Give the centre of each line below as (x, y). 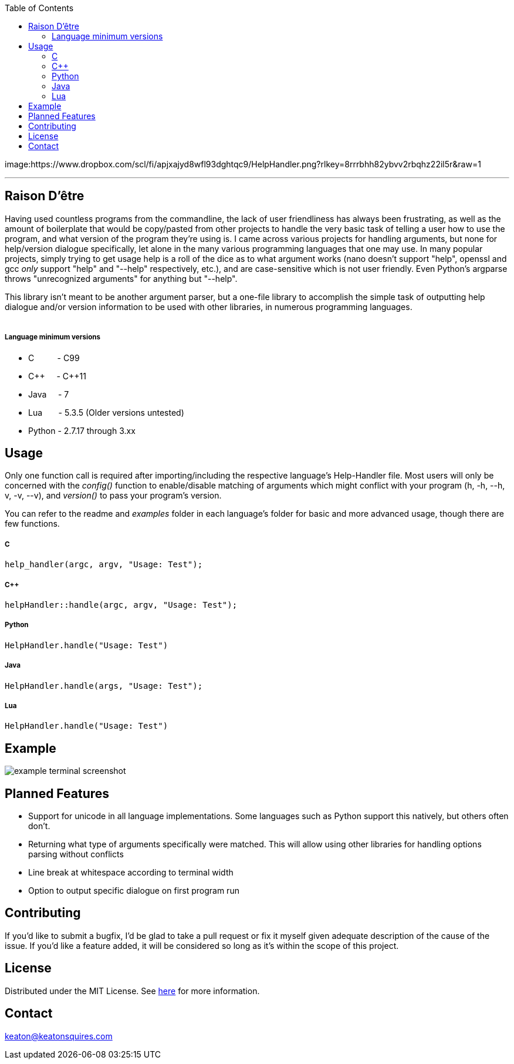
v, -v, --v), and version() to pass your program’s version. (113, 496)
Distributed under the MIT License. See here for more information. (132, 991)
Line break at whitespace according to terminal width (131, 873)
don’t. (39, 826)
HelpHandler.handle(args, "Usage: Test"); (104, 686)
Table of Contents (39, 8)
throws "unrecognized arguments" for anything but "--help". (121, 278)
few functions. (32, 524)
